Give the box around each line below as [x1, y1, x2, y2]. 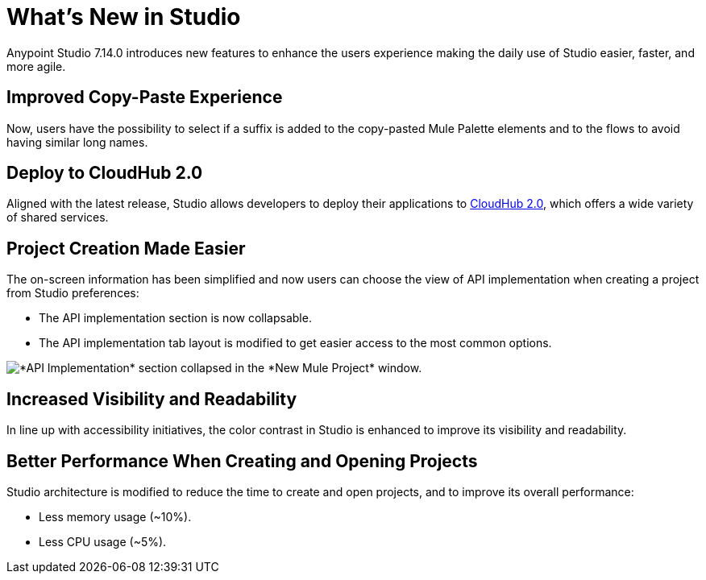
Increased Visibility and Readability [6, 388, 297, 409]
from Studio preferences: [6, 286, 139, 300]
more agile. [6, 59, 66, 73]
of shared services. [6, 210, 109, 225]
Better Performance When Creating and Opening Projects [6, 450, 478, 471]
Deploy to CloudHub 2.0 [6, 163, 203, 184]
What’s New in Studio [6, 3, 241, 31]
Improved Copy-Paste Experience [6, 87, 283, 108]
